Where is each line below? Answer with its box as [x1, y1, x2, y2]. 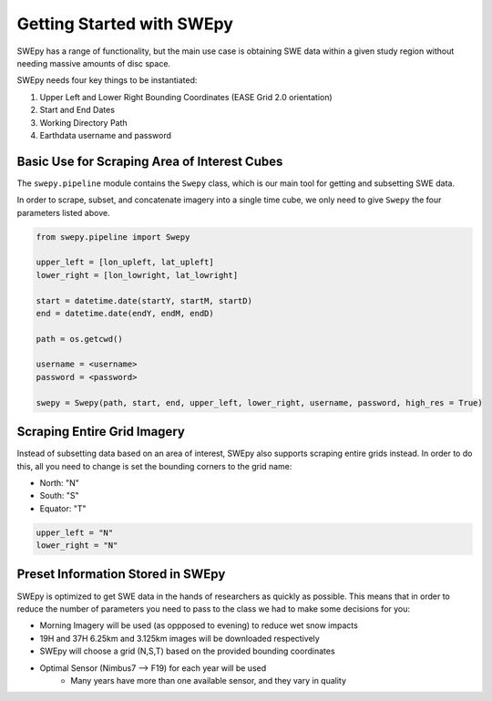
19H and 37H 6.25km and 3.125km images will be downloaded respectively [39, 633, 321, 644]
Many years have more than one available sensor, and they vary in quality [70, 675, 346, 686]
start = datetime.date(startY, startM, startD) [36, 295, 252, 305]
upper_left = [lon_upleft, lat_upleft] [36, 257, 214, 268]
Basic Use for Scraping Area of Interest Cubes [16, 153, 283, 169]
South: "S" [39, 490, 79, 501]
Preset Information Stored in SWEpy [16, 566, 226, 582]
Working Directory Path [39, 117, 128, 128]
